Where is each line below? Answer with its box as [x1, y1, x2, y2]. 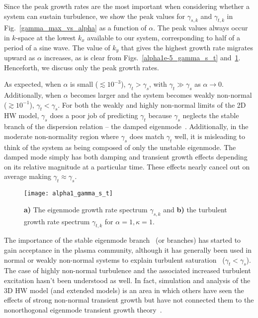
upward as [4, 52, 35, 63]
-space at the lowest [15, 32, 76, 42]
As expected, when [4, 79, 61, 89]
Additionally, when [4, 90, 62, 100]
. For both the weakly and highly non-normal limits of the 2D [58, 99, 246, 110]
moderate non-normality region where [4, 131, 119, 141]
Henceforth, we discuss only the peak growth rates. [4, 62, 159, 72]
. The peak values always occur [153, 22, 248, 33]
